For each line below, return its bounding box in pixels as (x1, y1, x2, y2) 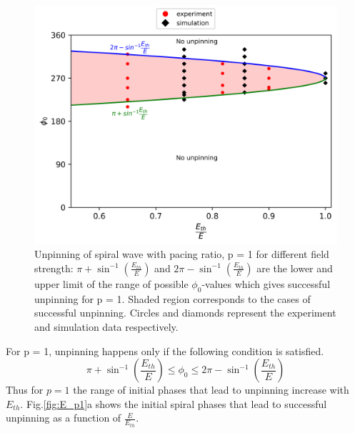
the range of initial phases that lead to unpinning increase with (73, 382, 349, 397)
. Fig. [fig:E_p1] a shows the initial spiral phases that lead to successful (20, 396, 327, 411)
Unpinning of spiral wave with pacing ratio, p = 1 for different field (34, 247, 329, 262)
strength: (34, 260, 74, 275)
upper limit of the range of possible (34, 276, 189, 291)
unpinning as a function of (6, 410, 121, 425)
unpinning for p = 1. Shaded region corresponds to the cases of (34, 291, 311, 306)
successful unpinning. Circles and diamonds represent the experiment (34, 305, 336, 320)
